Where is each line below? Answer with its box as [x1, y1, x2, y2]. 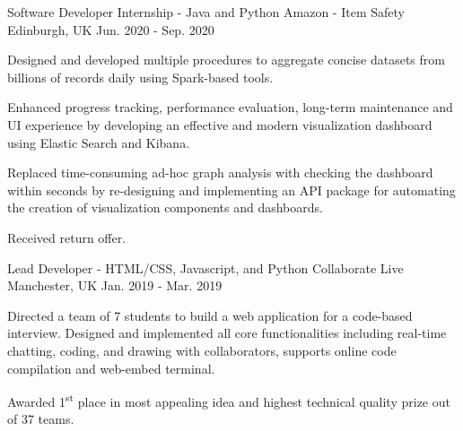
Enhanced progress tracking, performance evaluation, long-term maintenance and [7, 98, 453, 116]
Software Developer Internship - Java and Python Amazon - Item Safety [7, 3, 405, 21]
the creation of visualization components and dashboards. [7, 198, 323, 217]
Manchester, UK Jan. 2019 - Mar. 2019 [7, 276, 223, 295]
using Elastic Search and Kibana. [7, 133, 190, 151]
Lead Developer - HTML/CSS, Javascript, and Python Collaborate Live [7, 258, 404, 277]
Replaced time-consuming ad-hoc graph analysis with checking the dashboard [7, 163, 433, 182]
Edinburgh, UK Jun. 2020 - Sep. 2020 [7, 20, 214, 39]
